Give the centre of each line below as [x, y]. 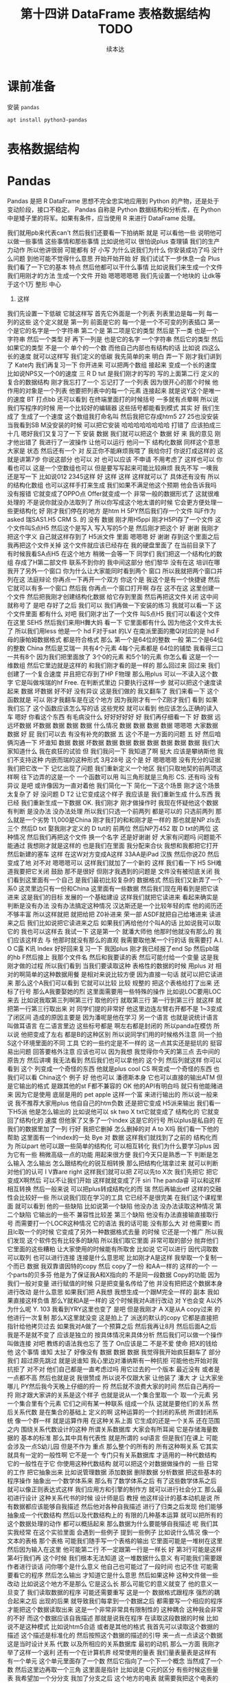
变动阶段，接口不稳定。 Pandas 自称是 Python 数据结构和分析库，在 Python [114, 209]
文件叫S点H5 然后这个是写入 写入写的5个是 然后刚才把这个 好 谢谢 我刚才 [116, 528]
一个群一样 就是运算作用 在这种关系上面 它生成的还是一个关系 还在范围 [120, 1420]
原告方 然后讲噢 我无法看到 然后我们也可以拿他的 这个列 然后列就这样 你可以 [114, 1060]
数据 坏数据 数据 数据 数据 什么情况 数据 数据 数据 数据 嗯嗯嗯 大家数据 [118, 725]
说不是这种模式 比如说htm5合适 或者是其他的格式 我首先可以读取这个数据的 [113, 1626]
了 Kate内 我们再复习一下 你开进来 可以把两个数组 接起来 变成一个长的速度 [112, 365]
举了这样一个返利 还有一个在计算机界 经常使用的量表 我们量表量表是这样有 [112, 1652]
